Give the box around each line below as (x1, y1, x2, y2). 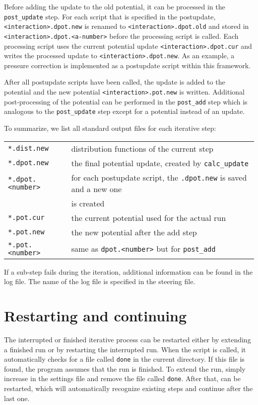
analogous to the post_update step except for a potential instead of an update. (4, 106, 245, 116)
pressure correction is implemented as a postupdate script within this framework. (4, 60, 251, 70)
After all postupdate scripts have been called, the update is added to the (4, 77, 225, 87)
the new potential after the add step (71, 226, 197, 238)
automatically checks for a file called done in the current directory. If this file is (4, 354, 245, 364)
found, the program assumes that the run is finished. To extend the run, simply (4, 363, 246, 374)
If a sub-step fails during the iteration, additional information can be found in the (4, 266, 253, 277)
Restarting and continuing (4, 305, 187, 325)
